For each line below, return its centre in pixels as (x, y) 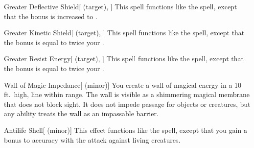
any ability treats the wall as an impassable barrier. (81, 113)
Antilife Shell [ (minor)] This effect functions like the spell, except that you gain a (126, 130)
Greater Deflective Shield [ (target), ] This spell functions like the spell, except (121, 6)
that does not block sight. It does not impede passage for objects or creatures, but (127, 104)
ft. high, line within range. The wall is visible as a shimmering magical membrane (127, 94)
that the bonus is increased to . (51, 16)
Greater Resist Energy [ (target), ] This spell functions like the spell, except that (124, 59)
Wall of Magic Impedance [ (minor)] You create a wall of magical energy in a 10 (123, 85)
